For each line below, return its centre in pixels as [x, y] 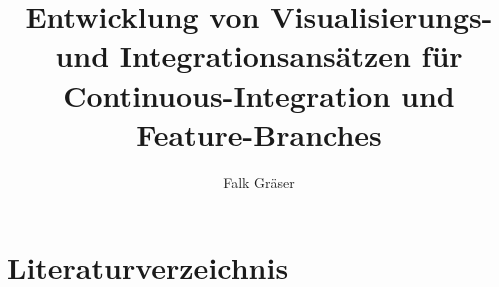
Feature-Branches [259, 133]
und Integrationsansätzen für [259, 55]
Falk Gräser [259, 181]
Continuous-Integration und [259, 94]
